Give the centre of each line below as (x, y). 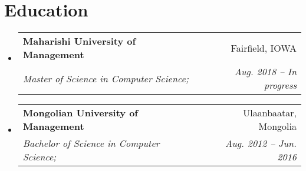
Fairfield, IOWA (264, 48)
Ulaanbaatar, (270, 113)
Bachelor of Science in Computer (91, 143)
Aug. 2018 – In (265, 72)
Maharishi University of (79, 41)
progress (280, 85)
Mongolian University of (80, 113)
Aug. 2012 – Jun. (261, 143)
